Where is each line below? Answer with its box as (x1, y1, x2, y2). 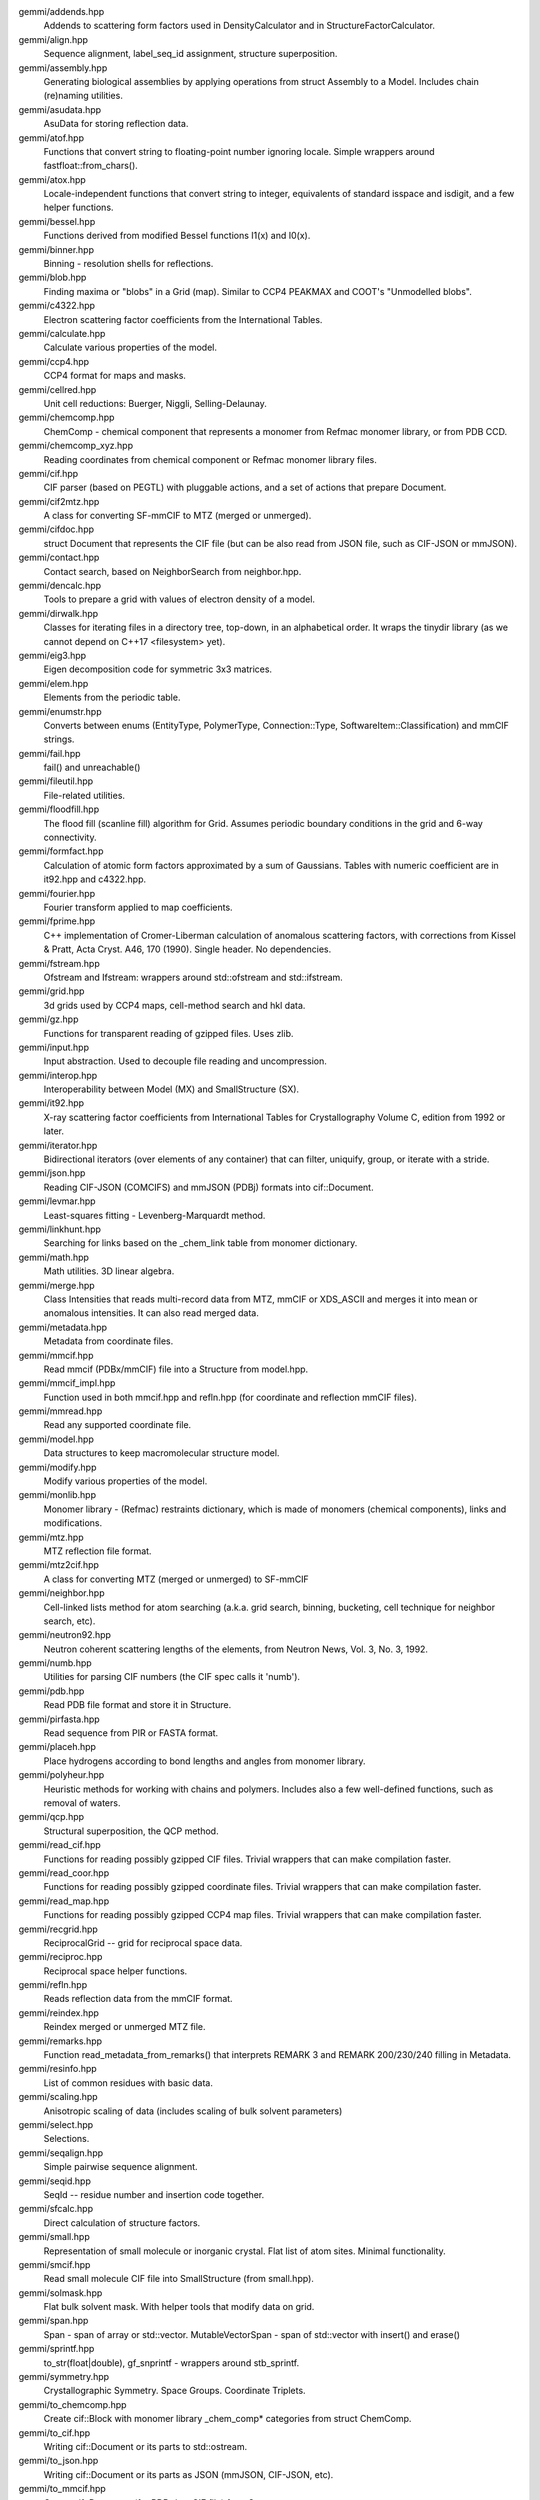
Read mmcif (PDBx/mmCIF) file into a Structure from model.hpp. (43, 1363, 309, 1375)
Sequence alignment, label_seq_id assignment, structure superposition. (43, 48, 338, 60)
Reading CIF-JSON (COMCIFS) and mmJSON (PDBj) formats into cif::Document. (43, 1181, 374, 1193)
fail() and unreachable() (43, 761, 141, 774)
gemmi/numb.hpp (18, 1657, 92, 1669)
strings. (43, 733, 75, 745)
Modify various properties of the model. (43, 1475, 208, 1487)
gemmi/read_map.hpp (18, 1895, 110, 1907)
